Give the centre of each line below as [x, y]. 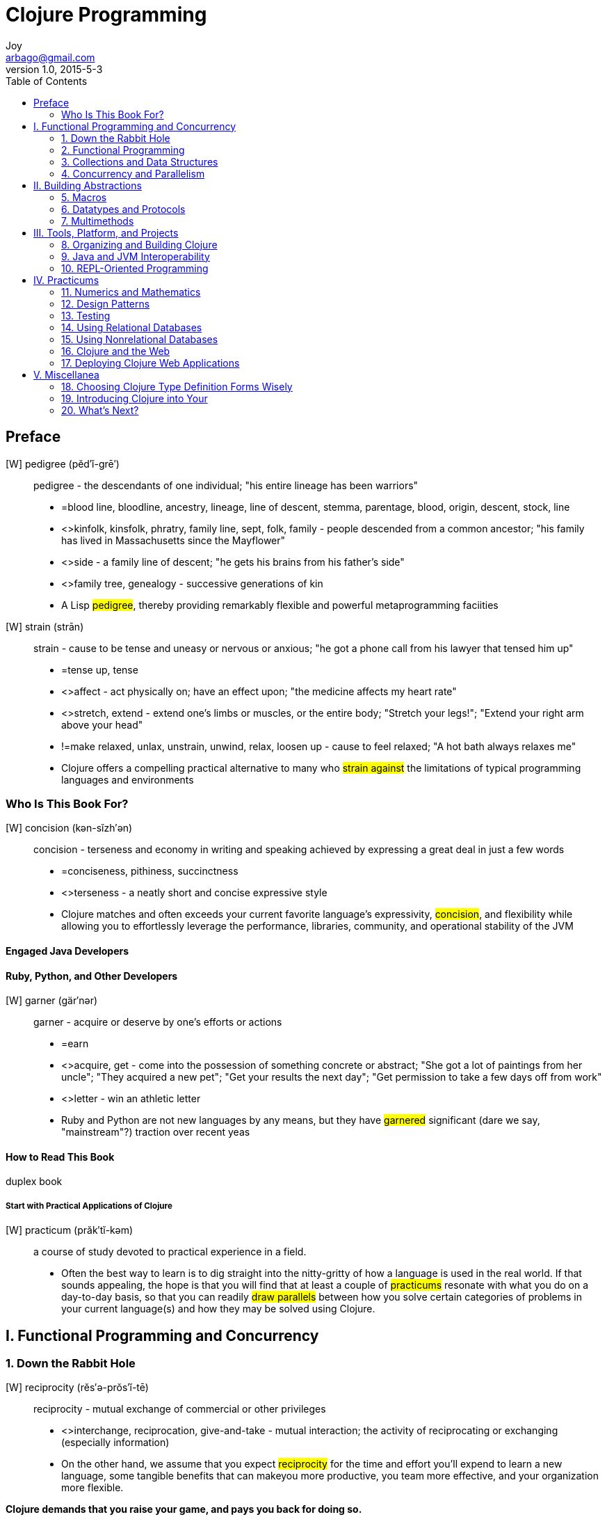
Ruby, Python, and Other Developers [92, 976]
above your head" [102, 724]
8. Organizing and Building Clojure [139, 244]
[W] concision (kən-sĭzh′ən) [69, 828]
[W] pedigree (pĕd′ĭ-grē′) [63, 463]
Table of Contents [47, 81]
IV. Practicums [66, 280]
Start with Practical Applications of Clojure [89, 1206]
